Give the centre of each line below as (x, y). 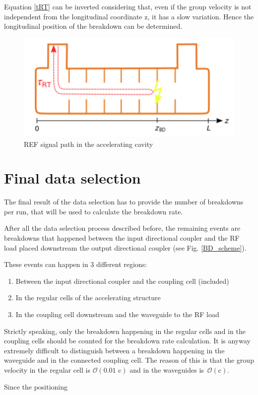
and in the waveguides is (167, 370)
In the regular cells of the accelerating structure (88, 297)
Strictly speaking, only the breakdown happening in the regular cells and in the (125, 331)
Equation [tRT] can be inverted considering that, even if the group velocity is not (128, 6)
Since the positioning (36, 386)
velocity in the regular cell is (47, 370)
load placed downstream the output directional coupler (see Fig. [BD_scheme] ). (125, 247)
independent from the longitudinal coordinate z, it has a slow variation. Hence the (129, 16)
